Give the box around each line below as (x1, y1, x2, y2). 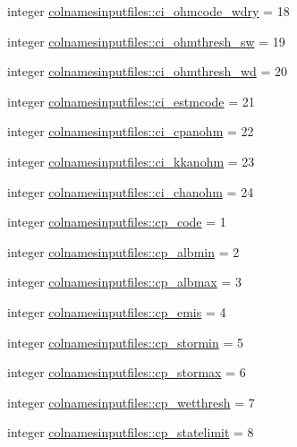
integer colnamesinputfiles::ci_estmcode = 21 (7, 91, 255, 110)
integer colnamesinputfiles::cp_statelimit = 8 (7, 423, 254, 442)
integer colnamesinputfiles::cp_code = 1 (7, 212, 226, 231)
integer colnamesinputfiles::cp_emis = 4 (7, 302, 226, 321)
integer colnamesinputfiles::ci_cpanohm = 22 (7, 122, 254, 141)
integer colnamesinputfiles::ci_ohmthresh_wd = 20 (7, 62, 287, 81)
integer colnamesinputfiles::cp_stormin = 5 (7, 332, 243, 351)
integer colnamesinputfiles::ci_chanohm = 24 (7, 182, 254, 201)
